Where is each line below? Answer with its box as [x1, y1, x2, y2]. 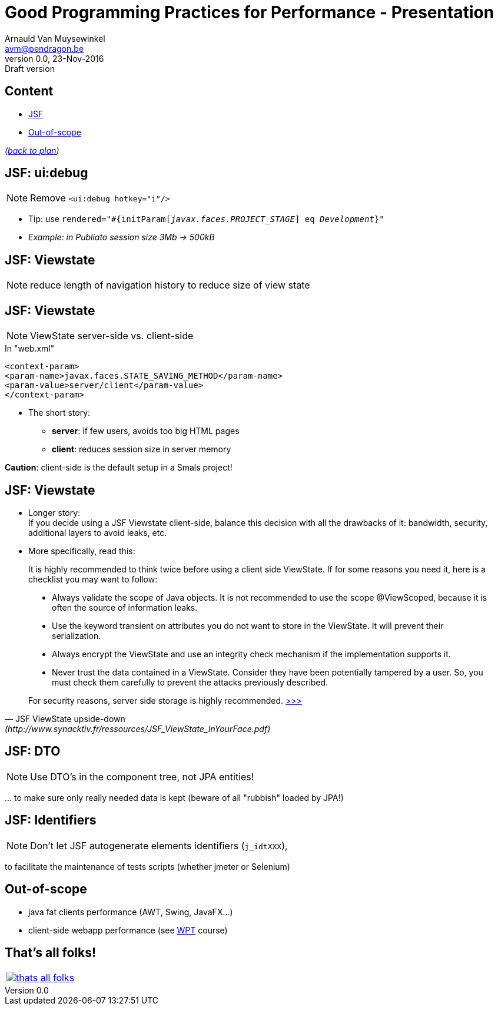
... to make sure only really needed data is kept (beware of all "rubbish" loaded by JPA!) [5, 792, 344, 803]
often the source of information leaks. [52, 602, 198, 612]
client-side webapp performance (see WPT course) [28, 925, 228, 935]
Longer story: [28, 507, 81, 518]
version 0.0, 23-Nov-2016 [5, 53, 104, 64]
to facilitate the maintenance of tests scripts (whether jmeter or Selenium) [5, 861, 290, 872]
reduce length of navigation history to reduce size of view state [30, 279, 310, 292]
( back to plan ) [5, 145, 59, 155]
